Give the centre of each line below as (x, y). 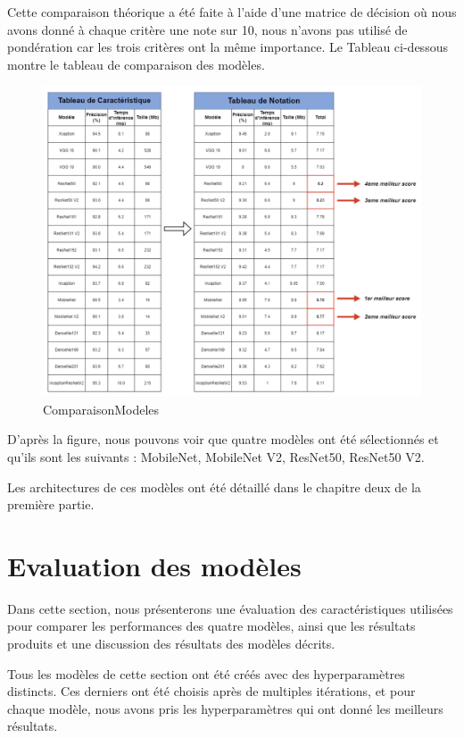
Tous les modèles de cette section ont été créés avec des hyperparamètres (206, 673)
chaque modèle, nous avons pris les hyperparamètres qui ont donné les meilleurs (225, 708)
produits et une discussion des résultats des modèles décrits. (171, 644)
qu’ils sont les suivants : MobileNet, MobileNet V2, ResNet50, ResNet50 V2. (216, 456)
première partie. (51, 504)
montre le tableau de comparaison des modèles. (136, 64)
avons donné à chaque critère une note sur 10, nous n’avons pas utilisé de (207, 29)
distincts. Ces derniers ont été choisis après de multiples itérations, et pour (211, 691)
